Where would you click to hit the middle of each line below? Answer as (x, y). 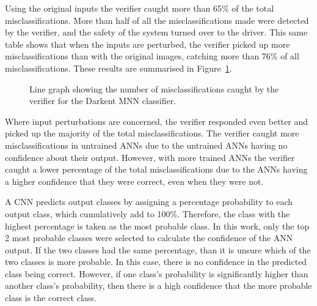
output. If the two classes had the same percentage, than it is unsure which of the (158, 249)
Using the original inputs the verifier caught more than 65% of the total (140, 8)
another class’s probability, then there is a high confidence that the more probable (158, 285)
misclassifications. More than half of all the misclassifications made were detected (157, 20)
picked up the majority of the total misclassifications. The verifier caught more (152, 133)
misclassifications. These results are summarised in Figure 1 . (118, 68)
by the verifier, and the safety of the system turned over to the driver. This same (156, 32)
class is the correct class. (51, 298)
